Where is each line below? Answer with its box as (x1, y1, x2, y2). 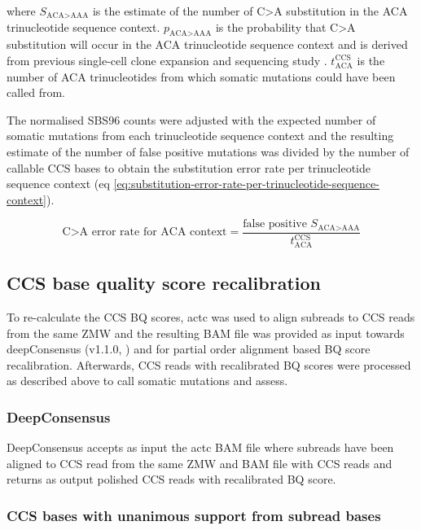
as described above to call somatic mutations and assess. (7, 372, 288, 389)
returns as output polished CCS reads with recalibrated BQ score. (7, 471, 336, 488)
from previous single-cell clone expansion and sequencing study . (7, 51, 327, 68)
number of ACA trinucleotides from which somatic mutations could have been (7, 68, 396, 85)
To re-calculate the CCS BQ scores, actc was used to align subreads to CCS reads (7, 309, 415, 326)
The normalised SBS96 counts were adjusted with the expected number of (7, 111, 376, 128)
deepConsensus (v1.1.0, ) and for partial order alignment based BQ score (7, 340, 371, 357)
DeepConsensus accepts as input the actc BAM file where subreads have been (7, 439, 394, 456)
